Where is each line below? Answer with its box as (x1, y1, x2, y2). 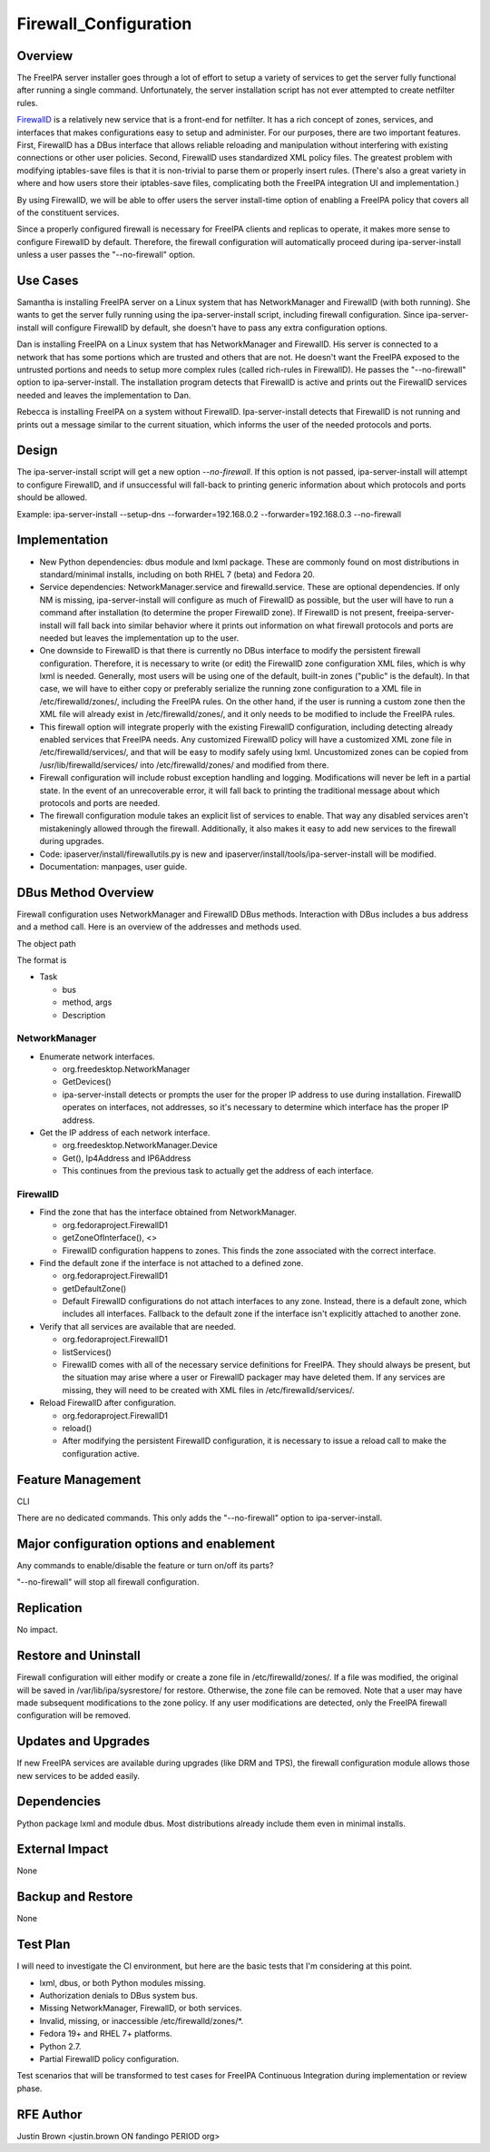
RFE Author (16, 2107, 83, 2122)
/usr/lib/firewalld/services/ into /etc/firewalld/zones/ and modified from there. (39, 759, 329, 771)
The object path (16, 938, 76, 948)
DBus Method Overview (16, 885, 154, 900)
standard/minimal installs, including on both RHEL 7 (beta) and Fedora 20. (39, 568, 315, 580)
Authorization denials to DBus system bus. (39, 1990, 199, 2001)
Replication (16, 1600, 83, 1616)
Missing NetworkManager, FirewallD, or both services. (39, 2002, 242, 2014)
